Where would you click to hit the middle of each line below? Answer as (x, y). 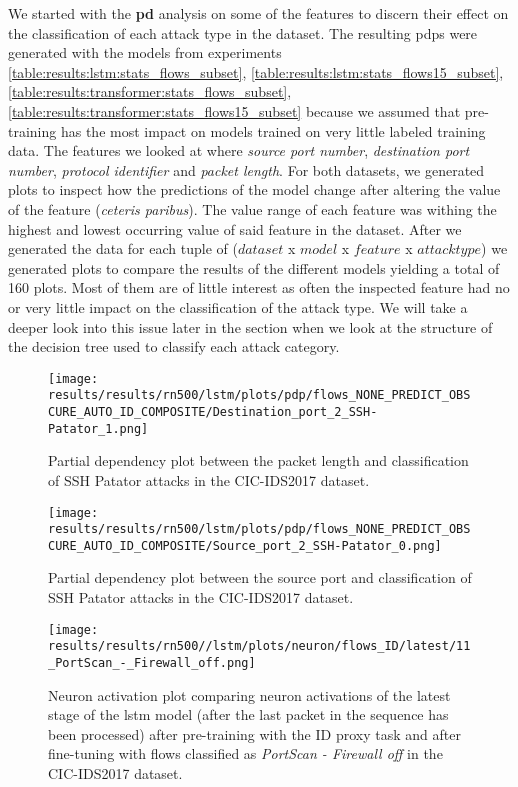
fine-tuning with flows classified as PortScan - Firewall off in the (245, 753)
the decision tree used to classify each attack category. (174, 346)
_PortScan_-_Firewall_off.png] (152, 662)
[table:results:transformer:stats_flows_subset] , (150, 91)
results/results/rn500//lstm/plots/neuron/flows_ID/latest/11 (259, 646)
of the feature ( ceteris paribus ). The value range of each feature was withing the (252, 208)
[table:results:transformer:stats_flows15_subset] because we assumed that (234, 110)
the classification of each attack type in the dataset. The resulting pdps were (243, 32)
